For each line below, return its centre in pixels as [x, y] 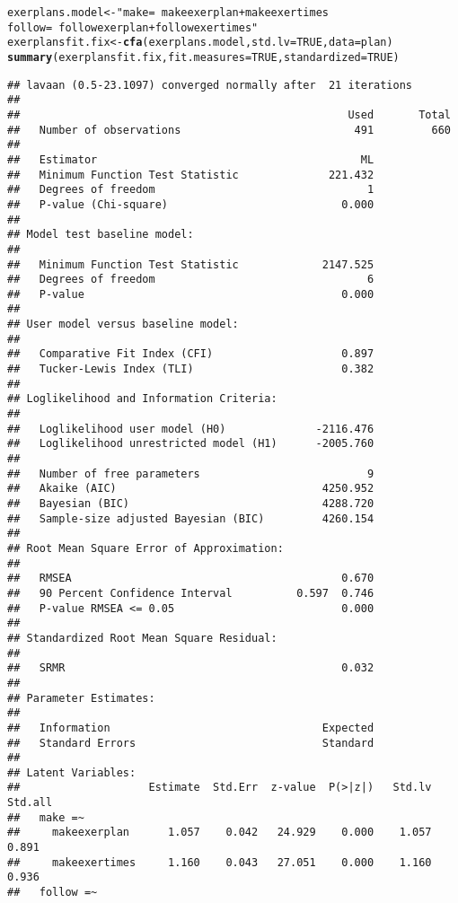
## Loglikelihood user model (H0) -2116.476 [191, 429]
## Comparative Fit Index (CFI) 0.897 [191, 354]
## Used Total [229, 114]
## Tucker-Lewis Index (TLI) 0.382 [191, 369]
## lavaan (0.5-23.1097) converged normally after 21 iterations [210, 85]
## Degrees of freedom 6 [191, 280]
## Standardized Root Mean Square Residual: [142, 638]
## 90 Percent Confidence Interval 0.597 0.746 [191, 593]
